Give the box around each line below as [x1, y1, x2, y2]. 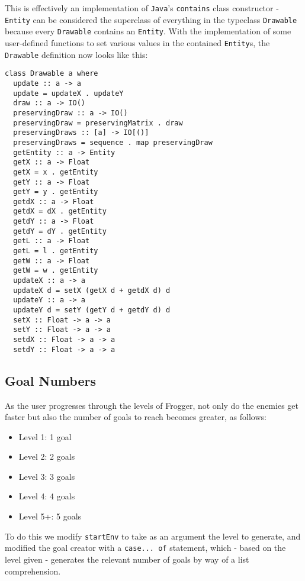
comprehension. [5, 564, 61, 577]
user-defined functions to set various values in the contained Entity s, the [5, 36, 270, 49]
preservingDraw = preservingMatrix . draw [13, 118, 183, 127]
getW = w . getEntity [13, 266, 98, 275]
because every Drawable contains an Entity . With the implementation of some [5, 25, 291, 37]
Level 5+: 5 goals [18, 510, 82, 522]
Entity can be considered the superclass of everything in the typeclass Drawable [5, 13, 297, 25]
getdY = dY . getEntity [13, 227, 107, 235]
